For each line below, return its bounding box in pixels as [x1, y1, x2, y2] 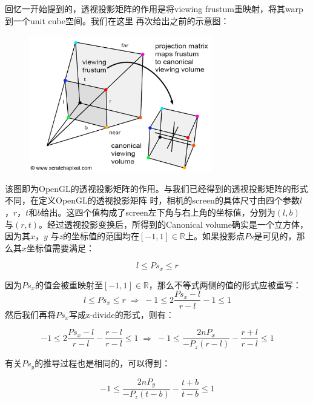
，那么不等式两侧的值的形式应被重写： [148, 278, 301, 291]
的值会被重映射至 [35, 278, 103, 291]
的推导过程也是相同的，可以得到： [35, 357, 171, 369]
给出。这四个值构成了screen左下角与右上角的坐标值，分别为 [41, 206, 275, 219]
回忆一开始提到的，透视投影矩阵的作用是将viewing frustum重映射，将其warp [5, 2, 303, 15]
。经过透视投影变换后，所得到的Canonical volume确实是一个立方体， [39, 217, 308, 230]
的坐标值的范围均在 [63, 230, 140, 242]
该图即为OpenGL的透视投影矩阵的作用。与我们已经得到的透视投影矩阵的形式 [5, 182, 308, 194]
